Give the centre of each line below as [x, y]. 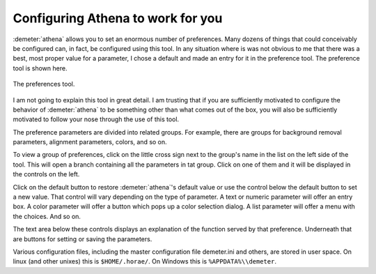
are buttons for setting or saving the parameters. [83, 239]
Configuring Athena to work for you [118, 18]
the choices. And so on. [47, 216]
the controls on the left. [46, 174]
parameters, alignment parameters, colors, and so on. [90, 142]
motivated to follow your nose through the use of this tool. [96, 119]
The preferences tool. [44, 84]
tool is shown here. [40, 68]
